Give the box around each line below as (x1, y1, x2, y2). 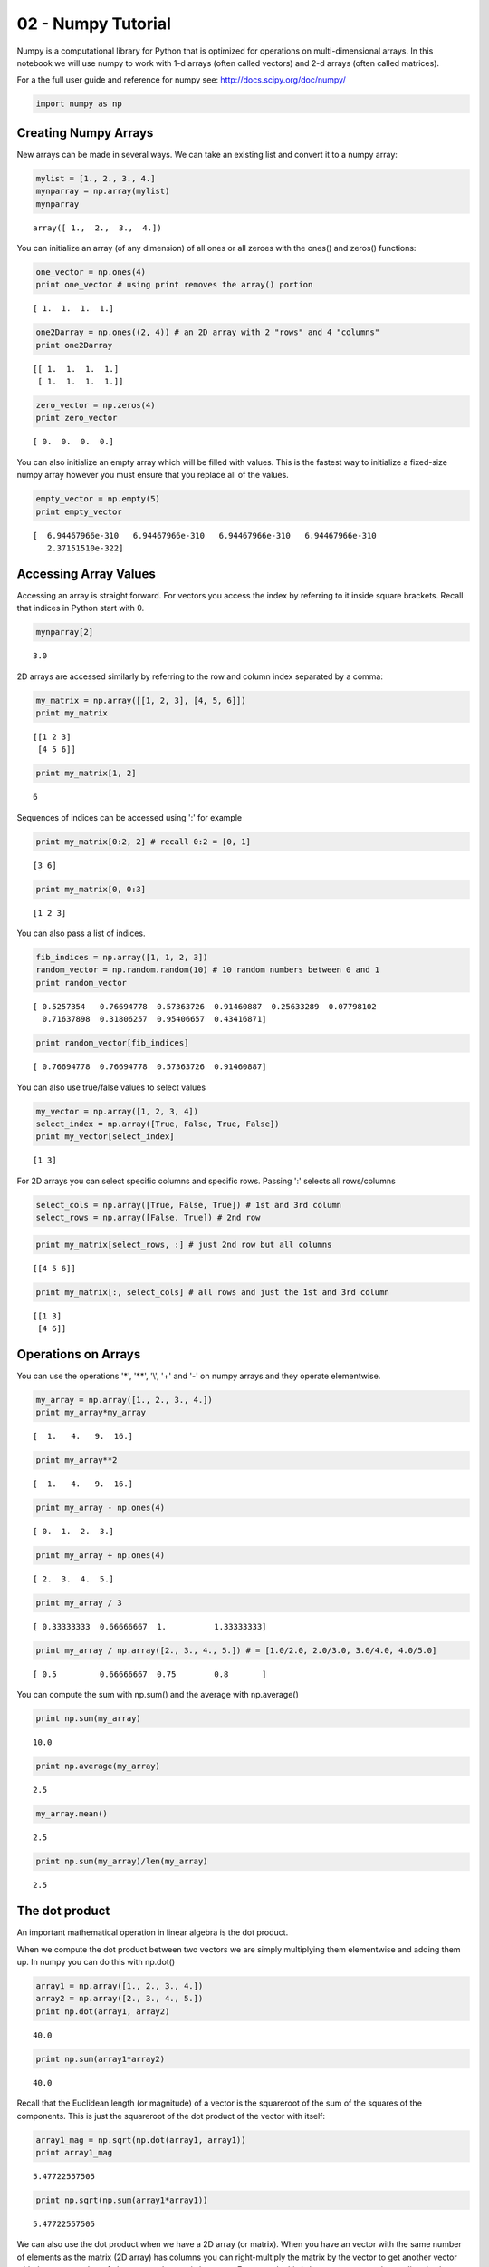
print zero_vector (35, 413, 118, 423)
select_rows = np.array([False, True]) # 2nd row (35, 1212, 261, 1223)
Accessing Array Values (16, 566, 156, 581)
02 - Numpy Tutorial (16, 14, 172, 34)
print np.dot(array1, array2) (35, 2006, 170, 2017)
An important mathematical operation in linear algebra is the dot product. (16, 1927, 289, 1938)
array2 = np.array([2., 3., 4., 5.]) (35, 1993, 204, 2004)
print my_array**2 (35, 1455, 118, 1465)
